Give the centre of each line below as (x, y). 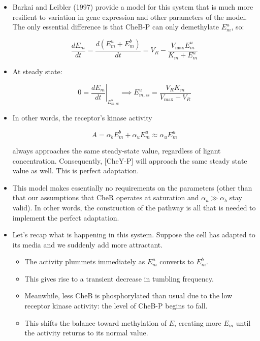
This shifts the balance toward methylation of (96, 322)
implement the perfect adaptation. (66, 217)
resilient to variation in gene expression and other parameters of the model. (130, 17)
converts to (177, 261)
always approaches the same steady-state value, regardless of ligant (117, 150)
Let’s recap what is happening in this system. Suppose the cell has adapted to (134, 235)
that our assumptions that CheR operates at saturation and (106, 197)
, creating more (198, 322)
